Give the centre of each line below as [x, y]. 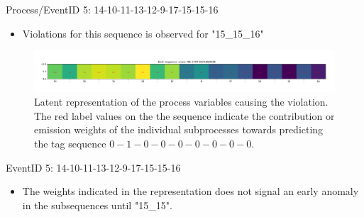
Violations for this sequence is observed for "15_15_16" [143, 33]
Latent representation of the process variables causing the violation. [181, 102]
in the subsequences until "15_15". [97, 205]
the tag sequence [70, 143]
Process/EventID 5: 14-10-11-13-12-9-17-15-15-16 [112, 9]
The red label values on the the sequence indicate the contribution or [184, 115]
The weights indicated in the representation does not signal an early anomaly [191, 191]
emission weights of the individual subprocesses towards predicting [179, 129]
